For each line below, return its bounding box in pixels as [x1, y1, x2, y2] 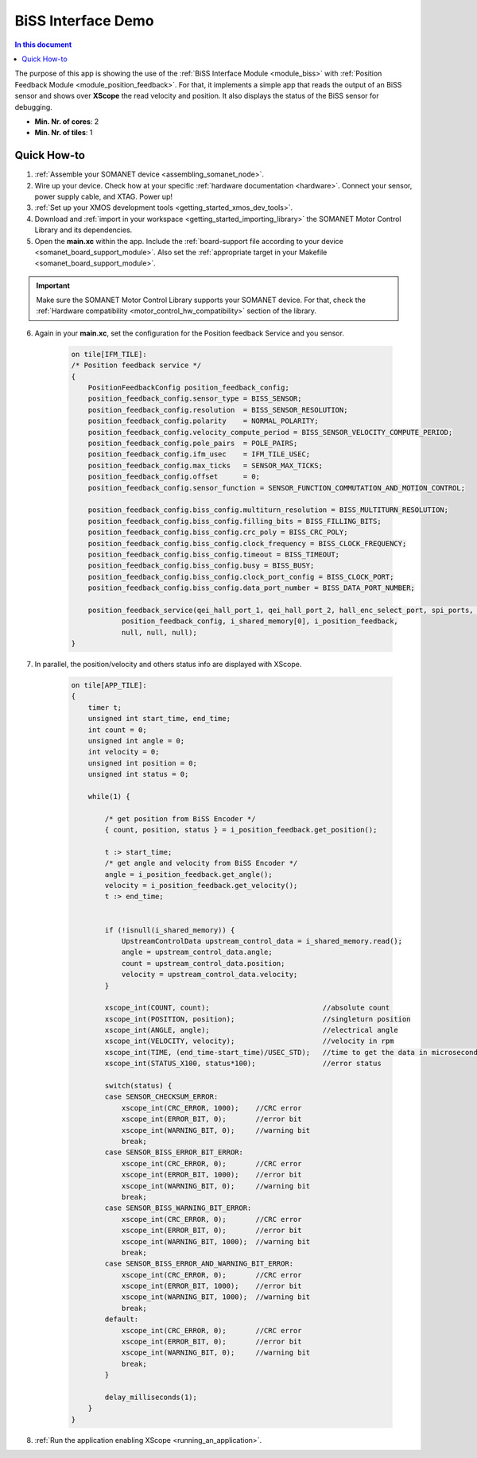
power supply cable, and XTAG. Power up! [34, 192, 173, 201]
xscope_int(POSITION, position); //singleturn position [104, 1014, 411, 1023]
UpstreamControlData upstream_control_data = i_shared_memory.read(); [121, 936, 403, 945]
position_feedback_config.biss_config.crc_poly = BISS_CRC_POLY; [87, 528, 348, 537]
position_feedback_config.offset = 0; [87, 472, 260, 481]
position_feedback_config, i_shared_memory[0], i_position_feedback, [121, 617, 399, 626]
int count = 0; [87, 725, 147, 735]
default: [104, 1315, 139, 1324]
